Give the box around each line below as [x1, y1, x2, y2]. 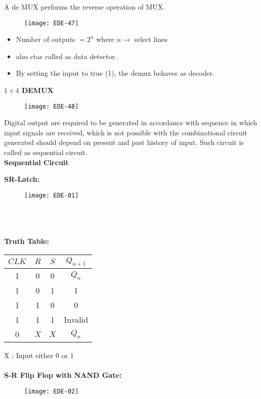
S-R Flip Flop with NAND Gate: [4, 370, 122, 380]
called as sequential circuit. [4, 147, 88, 158]
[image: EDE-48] [24, 103, 79, 110]
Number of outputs [16, 34, 75, 44]
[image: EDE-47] [24, 19, 79, 27]
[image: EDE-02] [24, 387, 79, 395]
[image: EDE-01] [24, 191, 79, 199]
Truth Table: [4, 236, 49, 246]
